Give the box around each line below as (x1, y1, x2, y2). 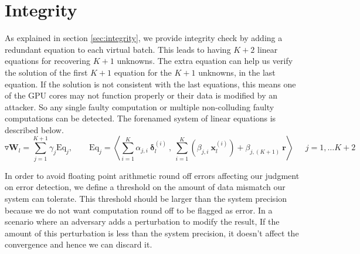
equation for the (114, 66, 172, 78)
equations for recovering (5, 55, 91, 67)
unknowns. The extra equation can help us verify (117, 55, 293, 67)
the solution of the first (5, 66, 88, 78)
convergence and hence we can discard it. (5, 238, 152, 250)
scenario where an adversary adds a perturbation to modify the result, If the (5, 215, 280, 228)
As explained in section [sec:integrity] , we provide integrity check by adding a (5, 32, 283, 44)
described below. (5, 123, 64, 136)
